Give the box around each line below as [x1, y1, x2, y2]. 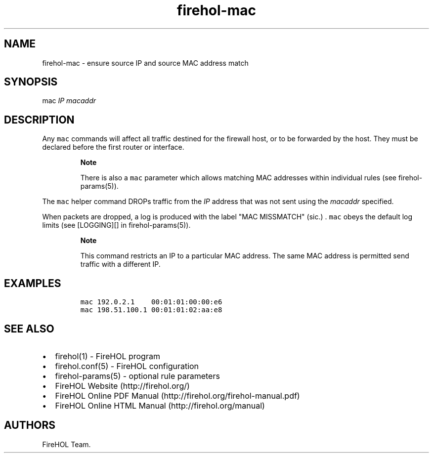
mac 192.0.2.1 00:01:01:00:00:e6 [80, 298, 222, 306]
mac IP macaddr [42, 96, 96, 105]
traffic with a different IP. [80, 260, 161, 269]
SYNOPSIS [4, 76, 58, 88]
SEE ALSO [4, 322, 54, 335]
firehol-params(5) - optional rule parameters [55, 371, 220, 381]
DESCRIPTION [4, 113, 75, 126]
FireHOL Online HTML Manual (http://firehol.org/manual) [55, 400, 265, 411]
